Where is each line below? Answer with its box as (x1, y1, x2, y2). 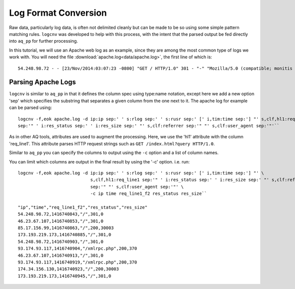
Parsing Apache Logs (9, 78, 76, 86)
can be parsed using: (9, 105, 52, 110)
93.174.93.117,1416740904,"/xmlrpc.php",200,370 (18, 246, 137, 251)
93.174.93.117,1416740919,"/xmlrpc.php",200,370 (18, 260, 137, 265)
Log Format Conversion (9, 7, 107, 18)
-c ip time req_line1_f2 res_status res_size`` (90, 191, 207, 196)
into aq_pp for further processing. (9, 38, 78, 44)
